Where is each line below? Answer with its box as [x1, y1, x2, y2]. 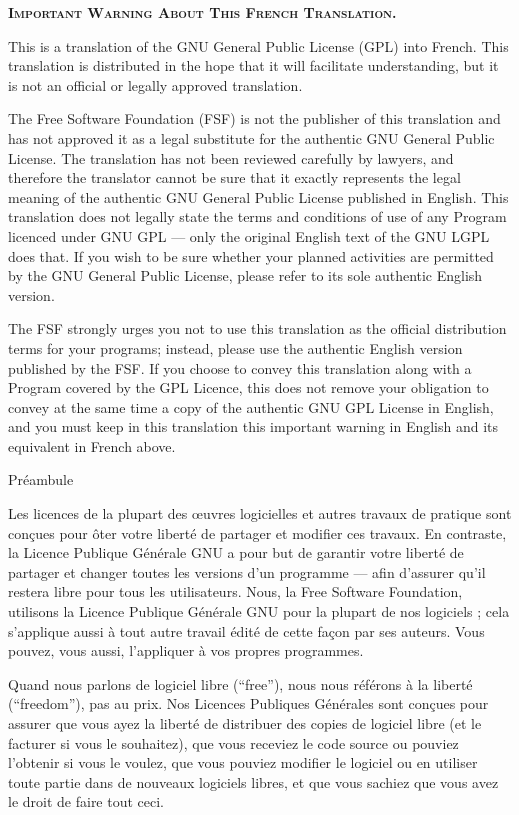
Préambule [8, 469, 74, 490]
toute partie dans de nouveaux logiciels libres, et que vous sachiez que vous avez [8, 771, 499, 792]
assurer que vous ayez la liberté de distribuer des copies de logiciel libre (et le [8, 713, 482, 733]
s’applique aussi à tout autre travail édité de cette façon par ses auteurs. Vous [8, 620, 485, 641]
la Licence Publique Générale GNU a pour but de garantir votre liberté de [8, 542, 464, 563]
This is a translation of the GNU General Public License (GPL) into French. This [8, 35, 509, 56]
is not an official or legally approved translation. [8, 74, 303, 95]
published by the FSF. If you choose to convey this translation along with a [8, 357, 472, 378]
